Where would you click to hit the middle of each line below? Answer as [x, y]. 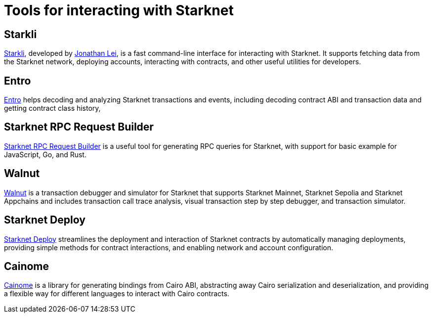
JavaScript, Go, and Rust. [45, 154]
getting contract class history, [52, 108]
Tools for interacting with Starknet [119, 10]
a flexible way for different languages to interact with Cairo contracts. [117, 294]
